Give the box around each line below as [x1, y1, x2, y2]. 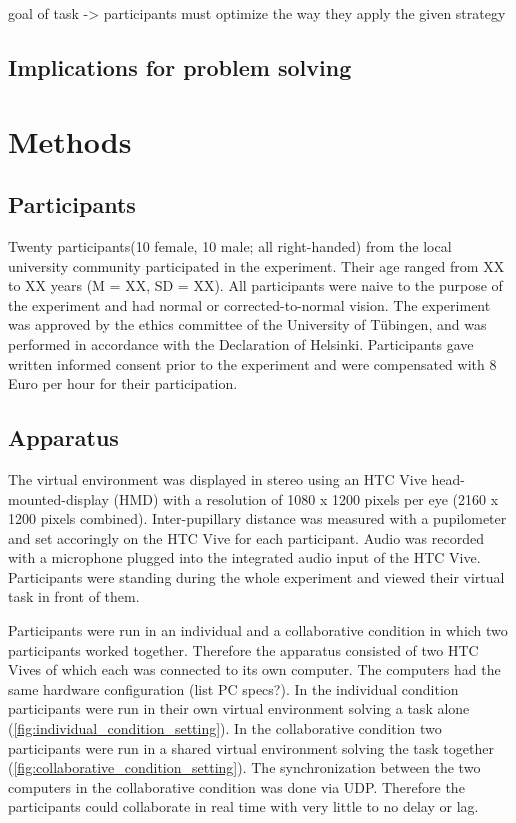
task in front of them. [8, 586, 140, 607]
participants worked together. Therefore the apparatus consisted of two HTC [8, 639, 479, 660]
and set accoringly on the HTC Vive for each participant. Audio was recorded [8, 527, 484, 548]
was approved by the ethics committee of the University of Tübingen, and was [8, 314, 487, 335]
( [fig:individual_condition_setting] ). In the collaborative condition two [8, 718, 442, 739]
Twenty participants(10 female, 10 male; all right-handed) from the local [8, 235, 452, 256]
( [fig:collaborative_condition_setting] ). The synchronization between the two [8, 757, 481, 778]
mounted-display [8, 488, 109, 509]
